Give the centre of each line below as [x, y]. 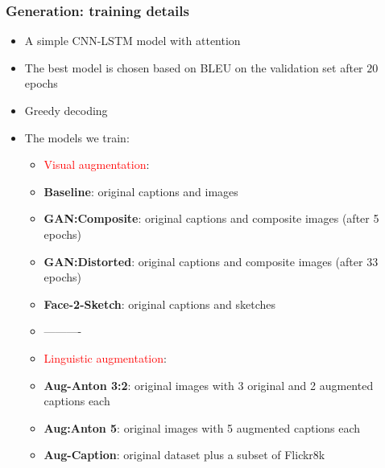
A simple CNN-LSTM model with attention [132, 41]
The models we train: [77, 137]
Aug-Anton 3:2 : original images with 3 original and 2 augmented [209, 385]
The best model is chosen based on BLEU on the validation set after [194, 67]
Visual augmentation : [97, 164]
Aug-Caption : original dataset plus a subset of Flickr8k [184, 455]
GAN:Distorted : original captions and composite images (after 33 [211, 261]
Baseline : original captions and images [141, 191]
